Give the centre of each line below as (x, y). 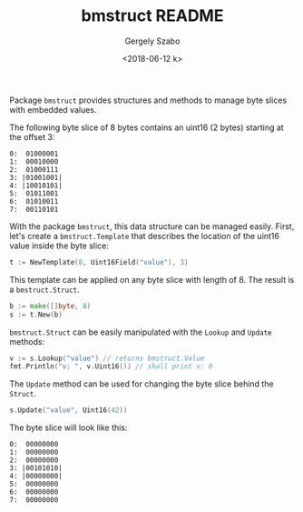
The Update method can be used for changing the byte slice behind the (142, 384)
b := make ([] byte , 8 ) (50, 306)
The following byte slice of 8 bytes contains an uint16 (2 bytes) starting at (147, 127)
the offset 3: (32, 136)
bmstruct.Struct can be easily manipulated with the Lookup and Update (141, 332)
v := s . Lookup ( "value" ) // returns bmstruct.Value (107, 358)
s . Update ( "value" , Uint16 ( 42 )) (68, 410)
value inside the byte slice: (59, 246)
